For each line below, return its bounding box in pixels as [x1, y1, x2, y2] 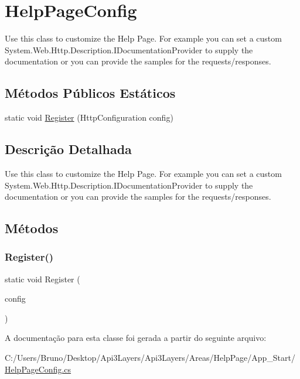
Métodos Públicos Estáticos [5, 84, 176, 102]
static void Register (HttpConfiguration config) [5, 111, 173, 124]
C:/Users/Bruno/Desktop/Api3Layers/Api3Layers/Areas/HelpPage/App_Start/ [5, 351, 295, 364]
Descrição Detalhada [5, 140, 132, 158]
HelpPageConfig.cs [5, 363, 71, 375]
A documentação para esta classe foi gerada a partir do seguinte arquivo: [5, 332, 267, 344]
